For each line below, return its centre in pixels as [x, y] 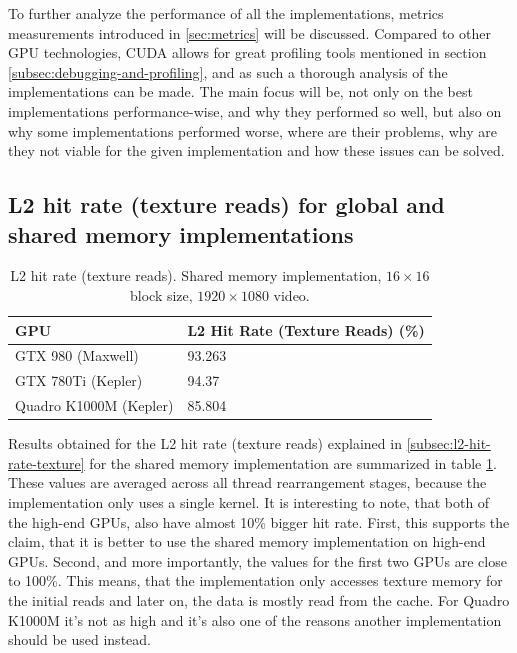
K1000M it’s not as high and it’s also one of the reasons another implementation [255, 619]
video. [291, 294]
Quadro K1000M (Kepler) [94, 405]
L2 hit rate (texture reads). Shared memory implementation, [196, 275]
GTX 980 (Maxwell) [77, 355]
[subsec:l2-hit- [448, 443]
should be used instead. [79, 639]
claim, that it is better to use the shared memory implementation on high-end [247, 541]
